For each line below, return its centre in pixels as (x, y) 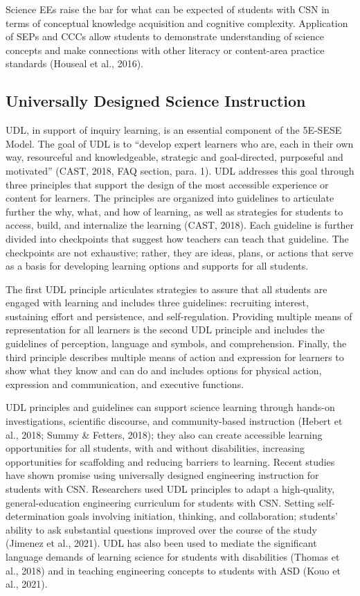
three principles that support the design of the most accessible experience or (167, 184)
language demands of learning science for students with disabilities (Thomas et (173, 556)
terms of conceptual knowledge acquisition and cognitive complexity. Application (177, 23)
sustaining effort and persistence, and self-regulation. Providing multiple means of (179, 316)
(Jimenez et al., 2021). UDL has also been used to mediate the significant (161, 543)
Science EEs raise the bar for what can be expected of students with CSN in (168, 9)
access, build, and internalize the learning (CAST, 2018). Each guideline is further (180, 225)
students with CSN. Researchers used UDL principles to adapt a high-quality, (170, 489)
